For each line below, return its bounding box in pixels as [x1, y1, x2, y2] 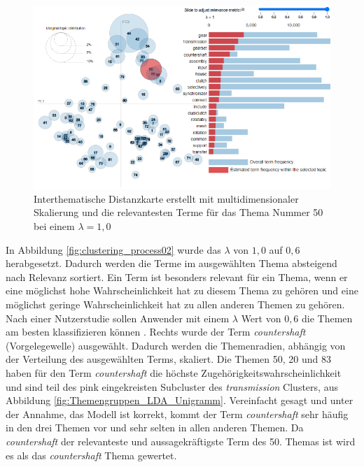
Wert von [241, 310, 281, 325]
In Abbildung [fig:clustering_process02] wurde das [6, 242, 221, 257]
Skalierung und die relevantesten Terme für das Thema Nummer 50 [34, 205, 323, 220]
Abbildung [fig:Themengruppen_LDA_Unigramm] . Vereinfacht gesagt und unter [6, 393, 353, 408]
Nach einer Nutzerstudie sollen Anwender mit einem [6, 310, 230, 325]
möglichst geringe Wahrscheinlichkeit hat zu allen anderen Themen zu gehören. [6, 297, 345, 312]
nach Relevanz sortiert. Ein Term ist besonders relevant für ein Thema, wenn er [6, 269, 348, 284]
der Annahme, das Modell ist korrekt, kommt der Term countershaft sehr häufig [6, 406, 349, 421]
